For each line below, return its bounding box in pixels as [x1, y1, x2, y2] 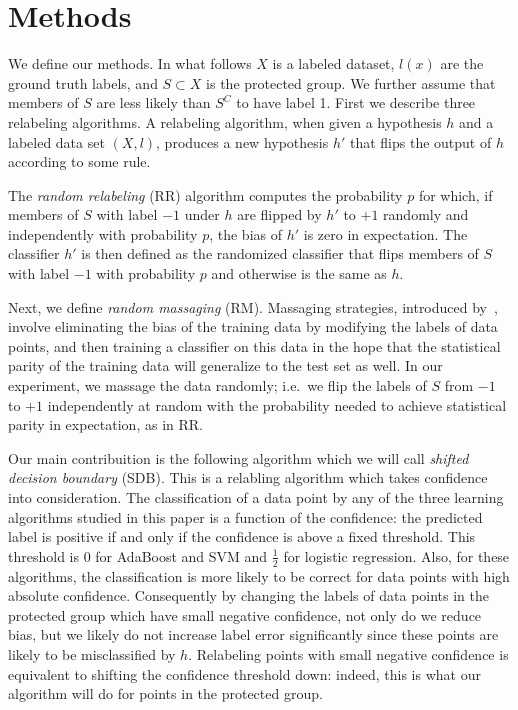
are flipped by [237, 204, 322, 225]
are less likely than [96, 92, 211, 113]
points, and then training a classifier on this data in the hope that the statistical [8, 335, 501, 356]
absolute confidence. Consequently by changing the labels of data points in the [8, 585, 489, 606]
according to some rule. [8, 151, 151, 172]
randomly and [383, 204, 469, 225]
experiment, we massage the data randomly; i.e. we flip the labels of [8, 375, 427, 396]
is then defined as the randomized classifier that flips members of [81, 243, 479, 264]
